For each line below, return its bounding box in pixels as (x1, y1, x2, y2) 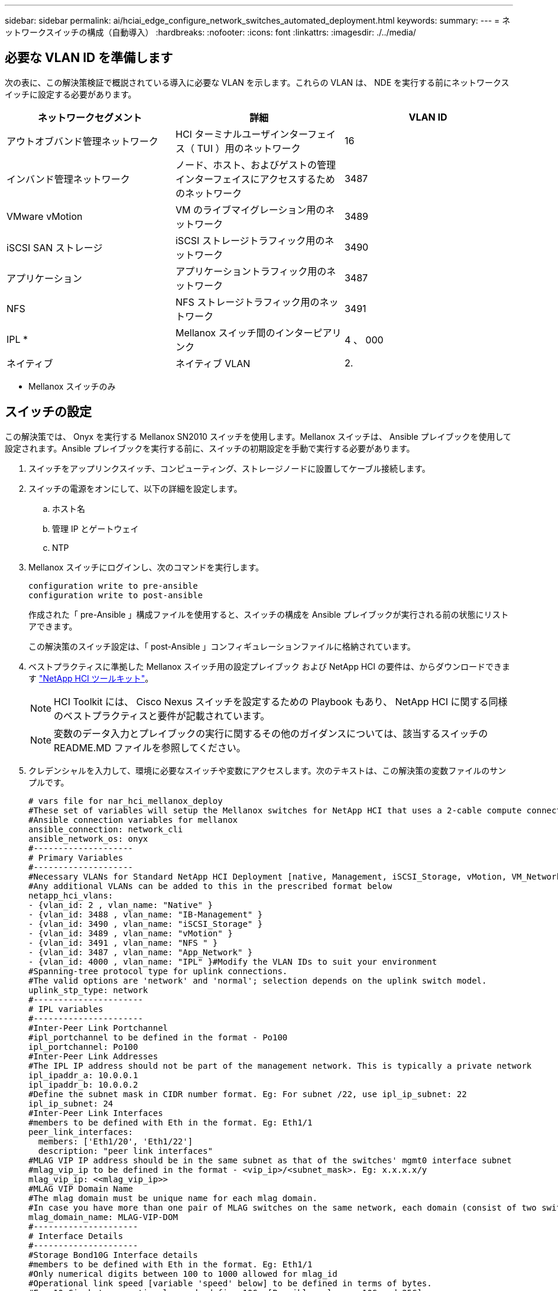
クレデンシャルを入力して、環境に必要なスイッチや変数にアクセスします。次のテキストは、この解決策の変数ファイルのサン (28, 765, 507, 776)
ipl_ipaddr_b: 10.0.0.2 (28, 1079, 138, 1089)
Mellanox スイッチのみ (28, 381, 116, 391)
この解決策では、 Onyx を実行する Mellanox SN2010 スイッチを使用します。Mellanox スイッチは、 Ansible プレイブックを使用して (5, 431, 512, 442)
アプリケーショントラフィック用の (175, 265, 327, 277)
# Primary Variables (28, 852, 124, 862)
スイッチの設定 (5, 404, 92, 420)
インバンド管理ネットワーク (7, 173, 130, 185)
